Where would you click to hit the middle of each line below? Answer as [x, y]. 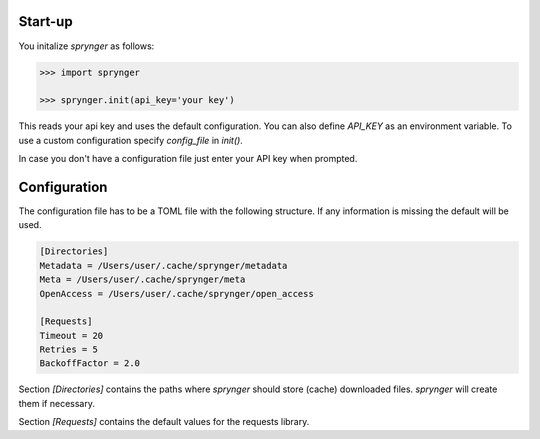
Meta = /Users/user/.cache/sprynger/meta [142, 279]
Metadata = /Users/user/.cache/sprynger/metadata [163, 265]
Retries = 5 [69, 349]
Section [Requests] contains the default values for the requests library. [164, 422]
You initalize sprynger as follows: [86, 46]
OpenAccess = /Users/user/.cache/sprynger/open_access [176, 293]
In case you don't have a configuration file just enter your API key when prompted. [188, 159]
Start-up [46, 21]
